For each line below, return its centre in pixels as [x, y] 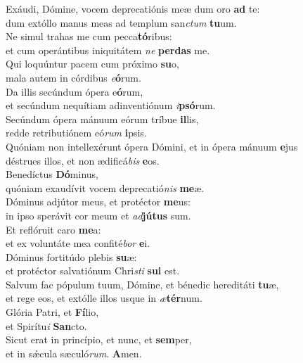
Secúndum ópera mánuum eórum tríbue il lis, [102, 119]
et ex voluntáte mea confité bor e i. [78, 243]
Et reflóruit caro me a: [53, 229]
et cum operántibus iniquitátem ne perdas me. [108, 50]
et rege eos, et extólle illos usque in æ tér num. [104, 298]
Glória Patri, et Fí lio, [52, 312]
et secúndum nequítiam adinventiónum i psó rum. [111, 105]
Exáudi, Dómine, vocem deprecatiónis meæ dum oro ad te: [133, 8]
